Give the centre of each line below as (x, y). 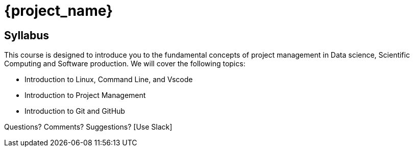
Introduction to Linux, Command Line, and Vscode (109, 80)
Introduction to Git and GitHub (75, 111)
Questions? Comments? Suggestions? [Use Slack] (88, 127)
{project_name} (59, 11)
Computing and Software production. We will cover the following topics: (125, 64)
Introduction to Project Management (85, 95)
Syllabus (27, 35)
